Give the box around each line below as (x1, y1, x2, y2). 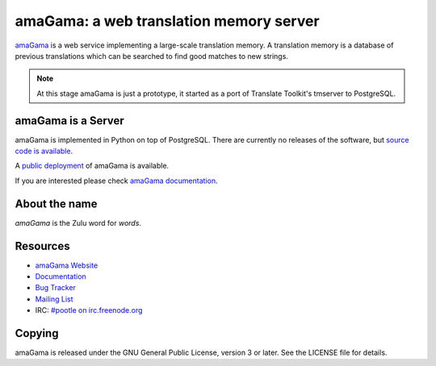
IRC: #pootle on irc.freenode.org (35, 306, 143, 315)
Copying (15, 326, 59, 340)
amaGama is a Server (15, 114, 124, 127)
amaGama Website (35, 260, 99, 270)
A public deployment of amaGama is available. (15, 161, 170, 171)
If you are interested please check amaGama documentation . (15, 176, 218, 185)
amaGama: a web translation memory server (15, 12, 320, 30)
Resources (15, 239, 70, 253)
